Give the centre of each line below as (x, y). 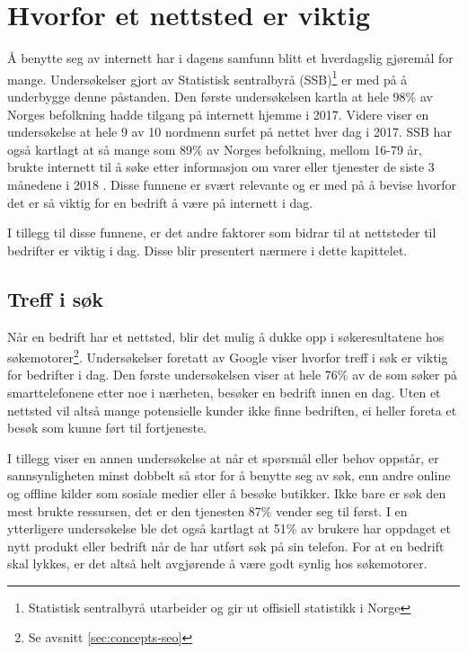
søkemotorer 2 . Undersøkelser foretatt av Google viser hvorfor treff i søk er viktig (228, 356)
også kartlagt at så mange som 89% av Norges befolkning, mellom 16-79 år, (215, 149)
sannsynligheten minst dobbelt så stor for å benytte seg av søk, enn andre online (229, 475)
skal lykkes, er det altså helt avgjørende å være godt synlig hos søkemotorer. (217, 564)
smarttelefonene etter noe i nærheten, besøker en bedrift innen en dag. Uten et (224, 392)
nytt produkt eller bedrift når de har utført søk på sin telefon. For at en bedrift (226, 546)
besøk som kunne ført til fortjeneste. (107, 428)
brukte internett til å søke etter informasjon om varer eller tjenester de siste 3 (221, 167)
